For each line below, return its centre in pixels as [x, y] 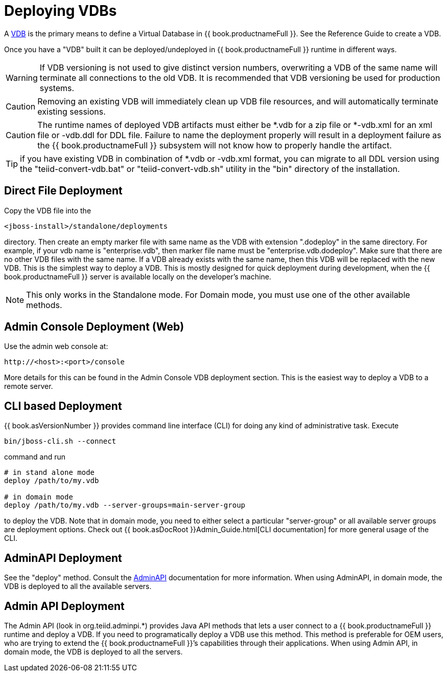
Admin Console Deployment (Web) [94, 327]
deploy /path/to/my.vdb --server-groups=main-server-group [125, 505]
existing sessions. [72, 111]
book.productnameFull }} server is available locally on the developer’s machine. [138, 276]
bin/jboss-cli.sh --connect [60, 441]
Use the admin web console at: [56, 346]
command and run [35, 457]
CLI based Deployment [63, 406]
